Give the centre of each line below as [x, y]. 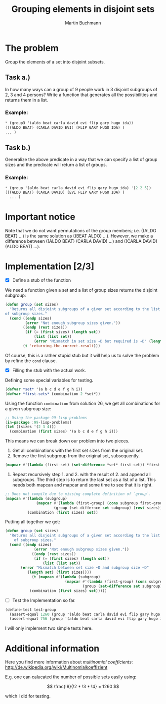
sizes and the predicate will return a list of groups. [56, 165]
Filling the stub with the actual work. [49, 370]
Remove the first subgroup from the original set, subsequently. [76, 456]
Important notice [40, 217]
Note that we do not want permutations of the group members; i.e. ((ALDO [81, 231]
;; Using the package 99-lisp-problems [46, 418]
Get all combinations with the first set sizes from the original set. [78, 451]
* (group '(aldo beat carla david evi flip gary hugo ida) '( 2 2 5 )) [78, 188]
